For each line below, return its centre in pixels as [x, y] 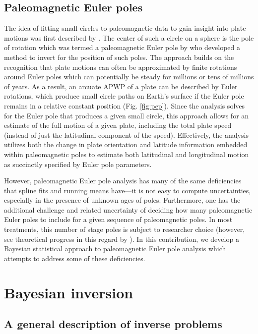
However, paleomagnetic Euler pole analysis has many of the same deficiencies [123, 181]
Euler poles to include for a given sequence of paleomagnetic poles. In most [118, 219]
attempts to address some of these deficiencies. [75, 258]
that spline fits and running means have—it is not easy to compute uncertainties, [128, 190]
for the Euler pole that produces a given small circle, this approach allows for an [127, 115]
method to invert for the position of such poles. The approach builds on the [119, 57]
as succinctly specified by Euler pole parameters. [78, 164]
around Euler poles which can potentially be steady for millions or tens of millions [129, 77]
